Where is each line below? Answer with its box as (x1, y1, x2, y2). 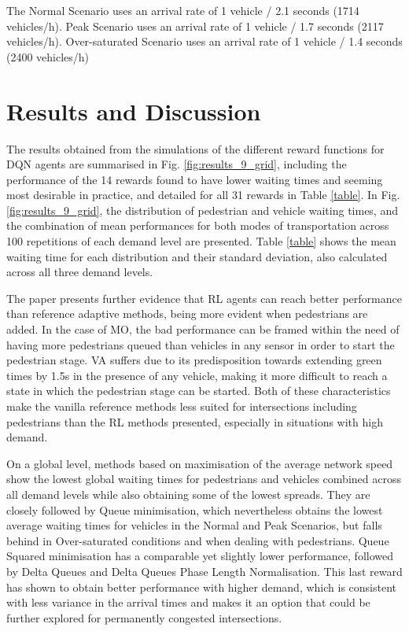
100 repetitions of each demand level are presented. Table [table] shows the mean (6, 233, 396, 249)
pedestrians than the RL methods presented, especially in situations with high (6, 413, 383, 430)
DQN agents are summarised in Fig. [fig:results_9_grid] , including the (6, 156, 347, 172)
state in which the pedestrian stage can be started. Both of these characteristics (6, 382, 391, 399)
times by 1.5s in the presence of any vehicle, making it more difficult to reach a (6, 367, 388, 383)
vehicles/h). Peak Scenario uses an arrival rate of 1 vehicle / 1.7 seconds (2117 (6, 17, 384, 34)
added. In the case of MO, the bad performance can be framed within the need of (6, 321, 400, 338)
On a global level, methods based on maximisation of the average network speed (6, 455, 393, 471)
